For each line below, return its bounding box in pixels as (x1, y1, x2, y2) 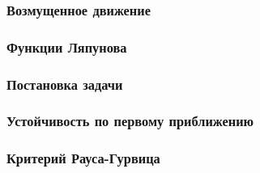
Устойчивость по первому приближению (6, 111, 254, 131)
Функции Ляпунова (6, 36, 127, 57)
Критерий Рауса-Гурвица (6, 148, 160, 168)
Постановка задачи (6, 74, 123, 94)
